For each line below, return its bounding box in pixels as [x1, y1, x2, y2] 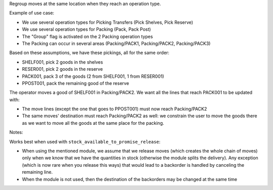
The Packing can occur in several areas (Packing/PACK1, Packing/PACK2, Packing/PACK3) [22, 40, 211, 46]
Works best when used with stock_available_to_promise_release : [9, 138, 161, 145]
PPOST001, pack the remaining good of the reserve [22, 80, 129, 86]
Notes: [9, 129, 23, 135]
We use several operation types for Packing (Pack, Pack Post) [22, 26, 151, 32]
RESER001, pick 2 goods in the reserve [22, 66, 103, 72]
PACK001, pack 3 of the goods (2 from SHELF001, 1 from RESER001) [22, 73, 164, 79]
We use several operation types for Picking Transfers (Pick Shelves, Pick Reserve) [22, 19, 193, 25]
